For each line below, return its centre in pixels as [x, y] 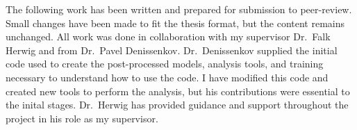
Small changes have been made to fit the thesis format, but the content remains [175, 23]
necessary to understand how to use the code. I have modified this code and [167, 77]
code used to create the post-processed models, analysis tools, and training [165, 64]
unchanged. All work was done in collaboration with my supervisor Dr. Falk [168, 36]
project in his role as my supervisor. [82, 118]
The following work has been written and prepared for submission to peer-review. [179, 9]
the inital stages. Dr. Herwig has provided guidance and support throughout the [177, 105]
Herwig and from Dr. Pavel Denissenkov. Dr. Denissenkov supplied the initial [172, 50]
